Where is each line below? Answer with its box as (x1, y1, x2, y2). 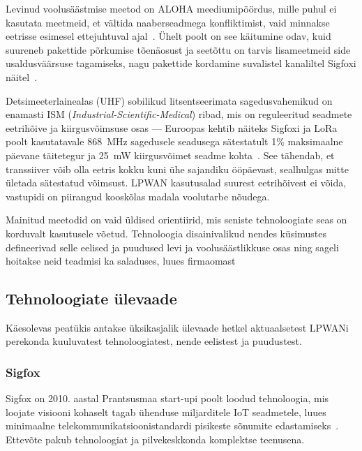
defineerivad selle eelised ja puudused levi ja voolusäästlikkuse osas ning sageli (6, 239, 339, 254)
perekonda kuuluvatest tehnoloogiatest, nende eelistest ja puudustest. (6, 334, 302, 348)
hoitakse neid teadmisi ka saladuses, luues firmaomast (6, 253, 236, 268)
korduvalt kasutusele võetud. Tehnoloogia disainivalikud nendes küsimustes (6, 225, 326, 240)
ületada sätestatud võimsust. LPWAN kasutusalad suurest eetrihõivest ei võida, (6, 175, 347, 190)
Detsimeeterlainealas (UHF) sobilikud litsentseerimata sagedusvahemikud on (6, 93, 333, 108)
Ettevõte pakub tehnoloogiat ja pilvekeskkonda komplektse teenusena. (6, 432, 305, 447)
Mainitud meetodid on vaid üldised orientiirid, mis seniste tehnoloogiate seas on (6, 212, 347, 227)
